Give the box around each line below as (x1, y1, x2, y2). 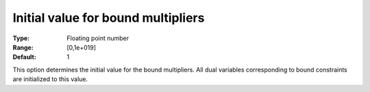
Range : (12, 43, 34, 51)
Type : (12, 34, 30, 42)
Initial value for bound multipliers (12, 10, 205, 25)
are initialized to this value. (12, 75, 88, 83)
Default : (12, 53, 37, 61)
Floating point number (66, 34, 129, 42)
